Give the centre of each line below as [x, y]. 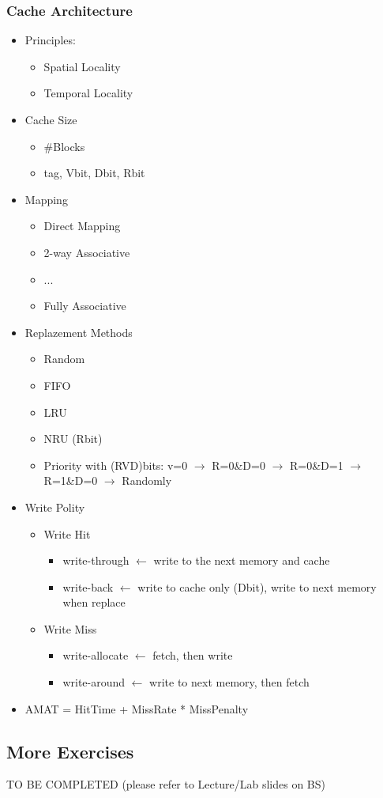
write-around [94, 682]
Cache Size [51, 119]
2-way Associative [87, 252]
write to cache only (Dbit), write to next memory [257, 586]
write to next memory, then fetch [229, 682]
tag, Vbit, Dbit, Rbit [94, 173]
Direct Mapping [82, 226]
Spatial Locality [82, 66]
